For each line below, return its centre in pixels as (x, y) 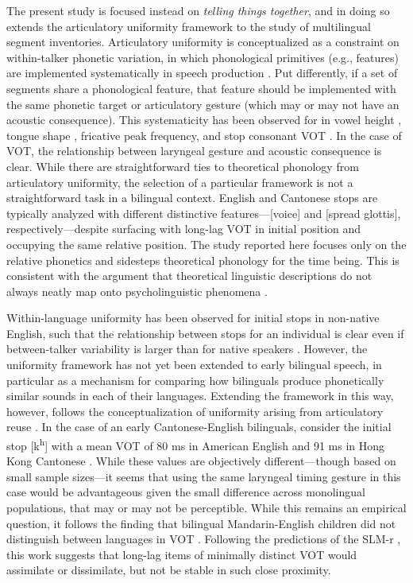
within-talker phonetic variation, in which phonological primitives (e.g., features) (203, 57)
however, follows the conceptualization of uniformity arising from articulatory (195, 411)
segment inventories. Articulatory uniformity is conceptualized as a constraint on (203, 42)
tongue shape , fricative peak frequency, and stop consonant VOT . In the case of (204, 135)
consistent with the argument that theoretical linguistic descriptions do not (189, 276)
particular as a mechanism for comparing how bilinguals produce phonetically (195, 380)
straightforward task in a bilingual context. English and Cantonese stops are (192, 198)
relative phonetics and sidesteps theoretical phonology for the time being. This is (203, 260)
